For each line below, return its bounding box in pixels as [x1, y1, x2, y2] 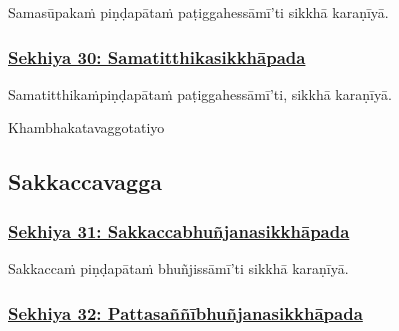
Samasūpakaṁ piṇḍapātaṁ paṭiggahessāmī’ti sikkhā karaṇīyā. [8, 2, 389, 22]
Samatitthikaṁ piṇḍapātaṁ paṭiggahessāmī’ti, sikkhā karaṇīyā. [8, 83, 392, 104]
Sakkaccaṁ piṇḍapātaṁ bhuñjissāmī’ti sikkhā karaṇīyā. [8, 258, 349, 278]
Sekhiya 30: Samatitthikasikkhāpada [8, 44, 306, 69]
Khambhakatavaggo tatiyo [8, 117, 165, 138]
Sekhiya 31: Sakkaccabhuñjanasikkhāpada [8, 218, 350, 243]
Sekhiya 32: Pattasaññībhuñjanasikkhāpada [8, 300, 363, 325]
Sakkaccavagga [8, 166, 162, 197]
